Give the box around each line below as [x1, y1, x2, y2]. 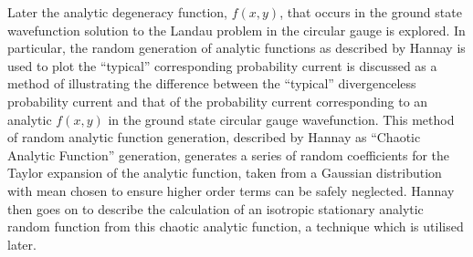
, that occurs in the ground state [279, 3, 462, 21]
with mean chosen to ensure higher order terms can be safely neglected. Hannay [7, 180, 455, 200]
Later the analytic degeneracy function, [7, 3, 228, 21]
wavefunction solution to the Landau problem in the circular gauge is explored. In [7, 20, 466, 39]
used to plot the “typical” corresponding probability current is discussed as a [7, 56, 437, 75]
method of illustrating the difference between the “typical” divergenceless [7, 74, 416, 93]
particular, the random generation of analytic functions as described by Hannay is [7, 38, 466, 57]
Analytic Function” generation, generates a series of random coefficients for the [7, 145, 450, 164]
